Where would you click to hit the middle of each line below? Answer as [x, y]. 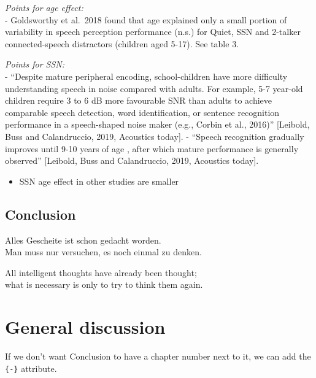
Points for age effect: [44, 7]
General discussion [85, 327]
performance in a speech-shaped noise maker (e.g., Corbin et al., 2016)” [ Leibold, [157, 124]
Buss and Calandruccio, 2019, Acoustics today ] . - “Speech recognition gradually [155, 136]
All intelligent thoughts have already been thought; [101, 272]
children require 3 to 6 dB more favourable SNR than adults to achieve [139, 100]
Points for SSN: [35, 64]
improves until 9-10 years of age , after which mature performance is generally [152, 148]
